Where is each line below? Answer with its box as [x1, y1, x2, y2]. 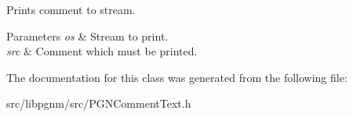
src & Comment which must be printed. [6, 43, 198, 59]
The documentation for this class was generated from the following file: [6, 69, 348, 85]
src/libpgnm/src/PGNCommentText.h [6, 95, 191, 112]
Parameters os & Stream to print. [6, 27, 169, 44]
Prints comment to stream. [6, 2, 136, 17]
